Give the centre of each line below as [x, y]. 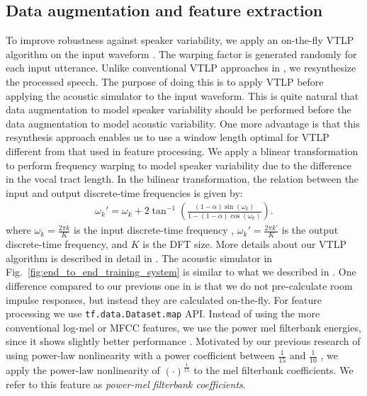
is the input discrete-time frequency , [154, 230]
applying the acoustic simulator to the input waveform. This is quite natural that [182, 95]
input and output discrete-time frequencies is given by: [124, 192]
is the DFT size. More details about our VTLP [244, 244]
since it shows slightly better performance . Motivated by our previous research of [183, 341]
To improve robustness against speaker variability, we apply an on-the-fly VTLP [180, 40]
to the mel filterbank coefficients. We [273, 370]
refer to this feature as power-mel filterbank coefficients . [126, 384]
